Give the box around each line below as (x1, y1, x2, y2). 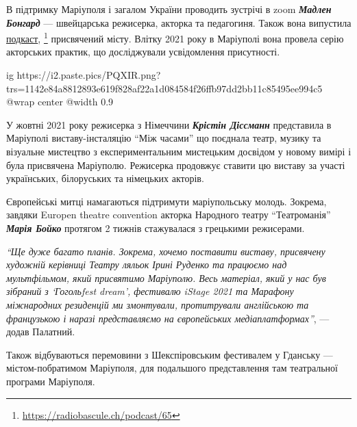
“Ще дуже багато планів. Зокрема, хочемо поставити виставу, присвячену (6, 244, 325, 258)
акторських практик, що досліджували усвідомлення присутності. (6, 44, 280, 59)
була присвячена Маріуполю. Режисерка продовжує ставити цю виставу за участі (6, 157, 345, 172)
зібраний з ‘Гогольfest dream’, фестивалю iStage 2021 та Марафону (6, 284, 294, 298)
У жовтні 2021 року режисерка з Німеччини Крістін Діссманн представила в (6, 117, 332, 131)
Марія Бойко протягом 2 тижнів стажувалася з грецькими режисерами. (6, 220, 305, 235)
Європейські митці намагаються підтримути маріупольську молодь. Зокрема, (6, 194, 327, 208)
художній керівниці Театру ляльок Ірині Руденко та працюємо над (6, 257, 287, 272)
